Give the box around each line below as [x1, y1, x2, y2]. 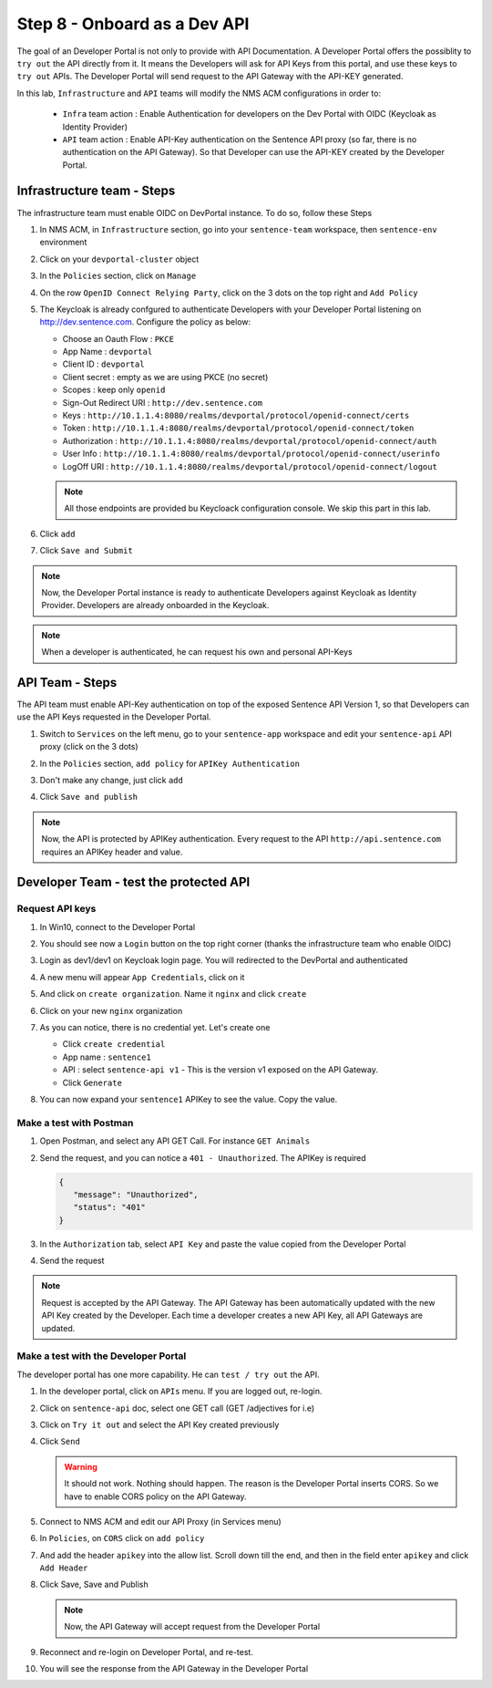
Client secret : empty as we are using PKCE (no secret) [62, 371, 269, 382]
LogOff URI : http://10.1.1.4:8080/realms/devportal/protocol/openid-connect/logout [62, 461, 437, 471]
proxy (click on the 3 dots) [39, 741, 138, 752]
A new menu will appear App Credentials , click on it [39, 971, 245, 982]
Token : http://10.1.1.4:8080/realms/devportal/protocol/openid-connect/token [62, 422, 415, 433]
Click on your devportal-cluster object [39, 254, 200, 264]
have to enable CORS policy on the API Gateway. [64, 1491, 247, 1502]
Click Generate [62, 1077, 123, 1088]
